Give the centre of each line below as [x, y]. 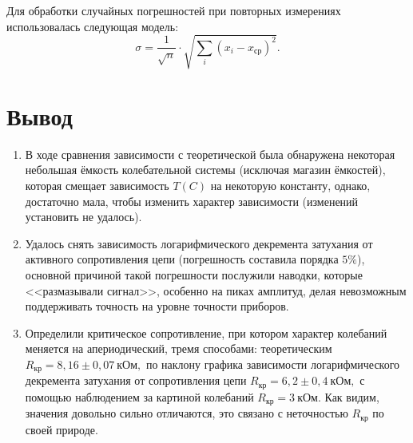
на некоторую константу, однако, [290, 186]
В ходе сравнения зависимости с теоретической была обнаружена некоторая [210, 154]
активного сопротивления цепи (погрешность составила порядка [182, 259]
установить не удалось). [83, 217]
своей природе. [62, 429]
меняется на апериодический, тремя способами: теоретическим [179, 348]
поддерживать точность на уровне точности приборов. [157, 306]
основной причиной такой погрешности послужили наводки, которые [194, 275]
